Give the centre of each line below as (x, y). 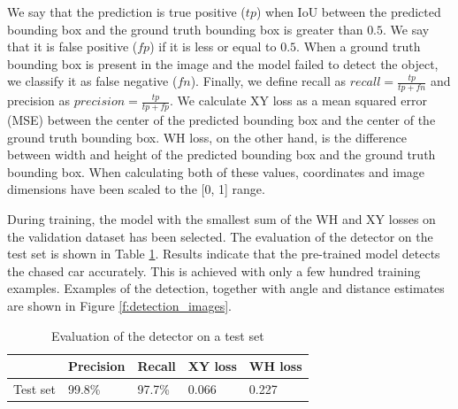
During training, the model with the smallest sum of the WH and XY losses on (221, 219)
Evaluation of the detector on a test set (157, 335)
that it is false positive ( (73, 46)
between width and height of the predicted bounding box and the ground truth (221, 154)
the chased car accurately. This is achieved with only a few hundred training (214, 270)
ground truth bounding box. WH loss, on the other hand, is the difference (207, 137)
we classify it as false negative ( (92, 81)
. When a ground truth (359, 46)
